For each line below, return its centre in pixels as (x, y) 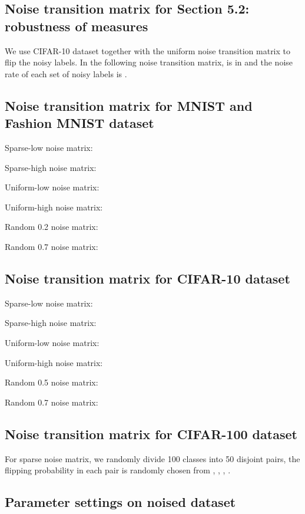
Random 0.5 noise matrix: (52, 382)
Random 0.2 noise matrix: (52, 227)
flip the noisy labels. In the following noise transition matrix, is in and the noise (149, 62)
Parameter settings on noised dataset (120, 502)
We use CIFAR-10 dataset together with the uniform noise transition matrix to (148, 50)
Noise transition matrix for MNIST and (129, 105)
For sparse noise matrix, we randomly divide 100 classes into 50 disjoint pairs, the (152, 458)
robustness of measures (77, 26)
